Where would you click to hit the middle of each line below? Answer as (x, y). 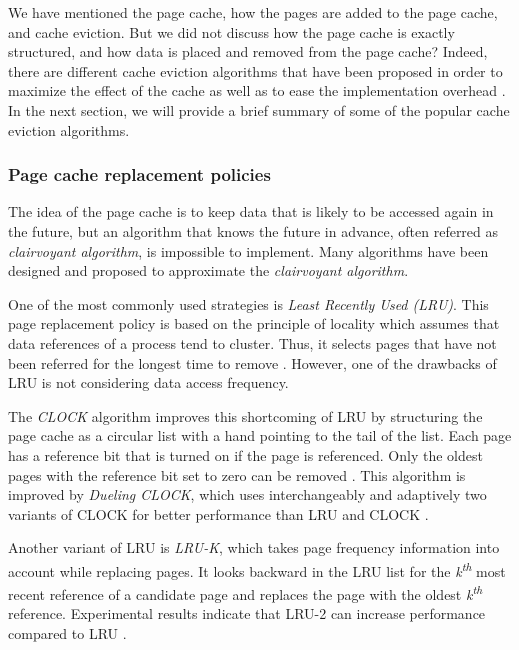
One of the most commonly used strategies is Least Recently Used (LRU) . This (248, 303)
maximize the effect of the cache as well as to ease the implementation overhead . (257, 90)
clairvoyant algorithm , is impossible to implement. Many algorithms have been (248, 250)
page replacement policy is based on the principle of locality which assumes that (254, 323)
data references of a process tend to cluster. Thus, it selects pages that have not (252, 342)
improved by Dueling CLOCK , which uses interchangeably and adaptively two (247, 494)
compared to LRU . (67, 632)
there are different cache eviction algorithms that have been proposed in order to (255, 70)
